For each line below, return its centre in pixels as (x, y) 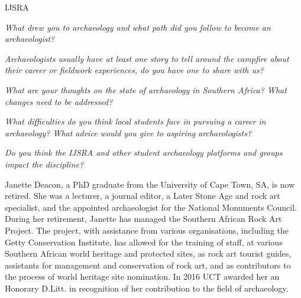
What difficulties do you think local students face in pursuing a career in (135, 121)
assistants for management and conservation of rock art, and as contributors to (148, 265)
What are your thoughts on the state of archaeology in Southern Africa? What (146, 89)
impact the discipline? (44, 164)
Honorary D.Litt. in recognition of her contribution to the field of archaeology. (147, 288)
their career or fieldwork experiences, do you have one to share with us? (134, 70)
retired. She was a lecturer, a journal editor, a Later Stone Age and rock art (143, 196)
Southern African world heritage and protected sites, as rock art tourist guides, (148, 253)
